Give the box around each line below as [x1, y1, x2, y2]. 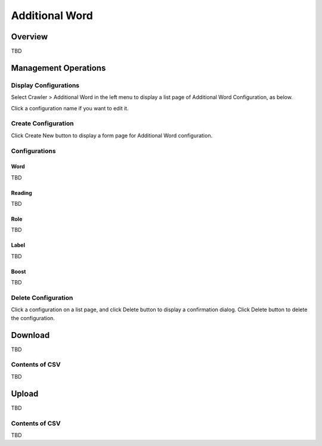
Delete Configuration [11, 294, 73, 302]
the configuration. [11, 314, 55, 321]
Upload [11, 388, 39, 399]
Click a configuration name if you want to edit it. [11, 104, 129, 112]
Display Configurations [11, 81, 80, 89]
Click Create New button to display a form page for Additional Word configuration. [11, 132, 213, 139]
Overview [11, 32, 48, 42]
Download [11, 330, 50, 340]
